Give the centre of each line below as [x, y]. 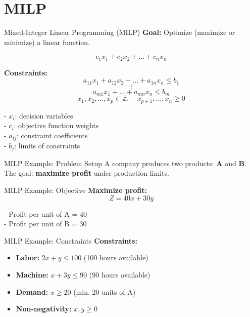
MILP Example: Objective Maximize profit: [76, 190]
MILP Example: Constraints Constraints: [71, 240]
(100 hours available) [116, 257]
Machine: [32, 274]
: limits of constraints [47, 146]
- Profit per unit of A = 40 [46, 213]
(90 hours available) [120, 274]
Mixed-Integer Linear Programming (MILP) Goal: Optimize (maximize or [120, 32]
